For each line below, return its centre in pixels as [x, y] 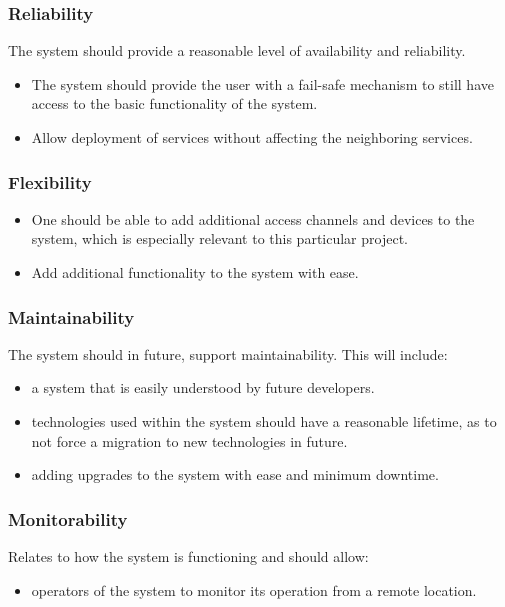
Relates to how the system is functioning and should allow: [188, 556]
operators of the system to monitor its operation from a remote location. [254, 589]
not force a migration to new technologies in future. [189, 440]
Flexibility [50, 181]
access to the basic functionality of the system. [174, 103]
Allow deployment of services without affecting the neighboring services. [252, 137]
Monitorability [68, 518]
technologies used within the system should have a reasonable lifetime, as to [264, 421]
